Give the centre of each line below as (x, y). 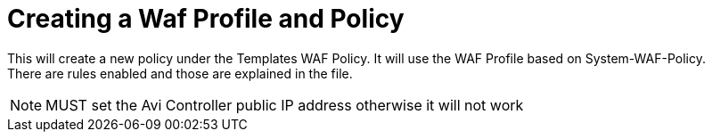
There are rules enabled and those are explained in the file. (180, 73)
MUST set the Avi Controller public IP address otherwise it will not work (285, 105)
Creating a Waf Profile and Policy (206, 19)
